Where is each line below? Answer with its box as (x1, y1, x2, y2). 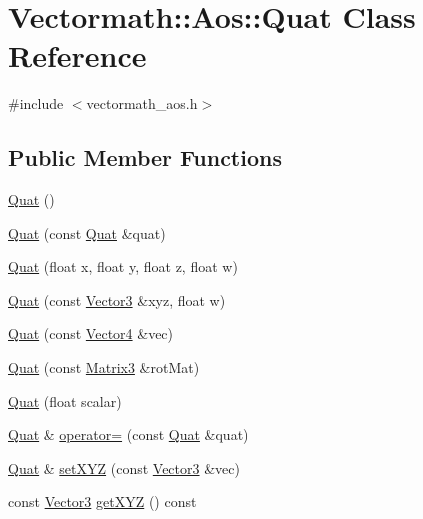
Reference (8, 35, 147, 76)
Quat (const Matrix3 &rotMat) (8, 357, 200, 378)
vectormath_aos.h (86, 93, 198, 114)
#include (8, 93, 64, 114)
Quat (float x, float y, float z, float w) (8, 256, 238, 277)
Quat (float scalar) (8, 390, 122, 411)
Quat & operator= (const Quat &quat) (8, 424, 249, 445)
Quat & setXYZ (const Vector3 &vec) (8, 457, 240, 478)
